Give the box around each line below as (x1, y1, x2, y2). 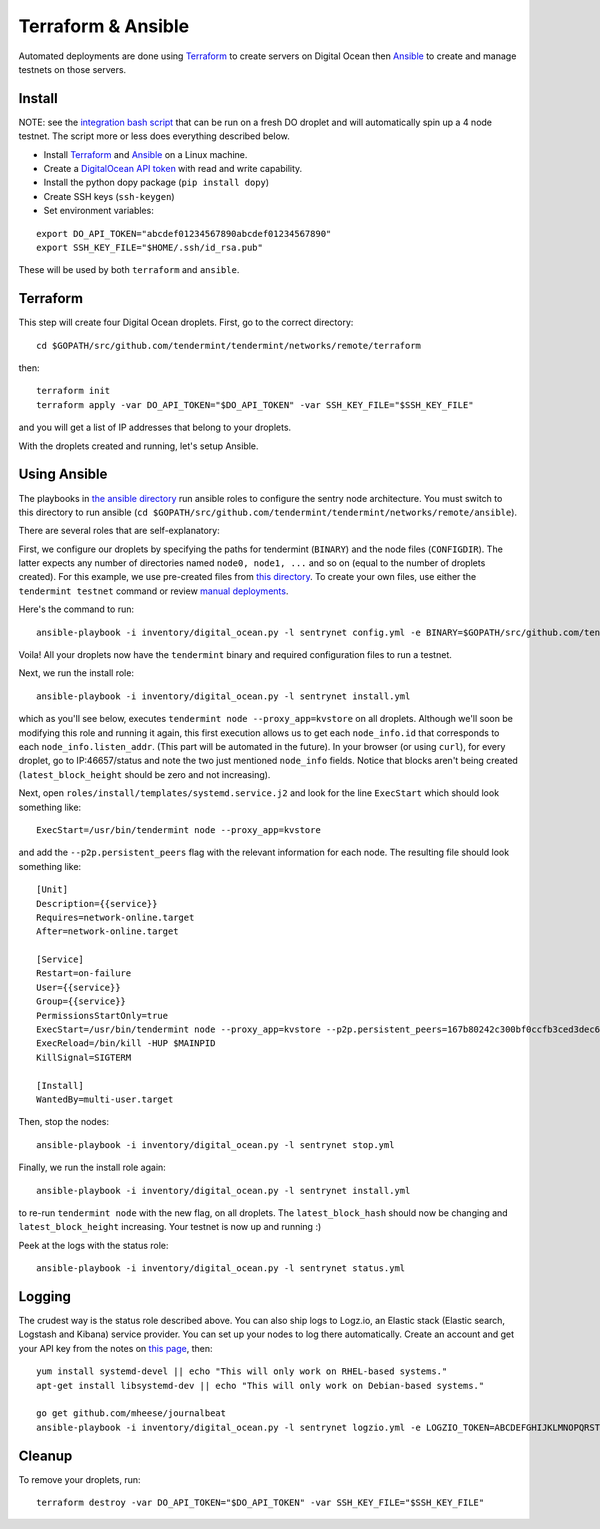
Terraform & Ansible (18, 15, 190, 37)
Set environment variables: (43, 205, 154, 217)
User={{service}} (36, 981, 121, 993)
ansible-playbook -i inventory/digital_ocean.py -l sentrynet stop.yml (36, 1139, 395, 1150)
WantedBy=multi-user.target (36, 1093, 174, 1105)
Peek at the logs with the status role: (18, 1239, 169, 1251)
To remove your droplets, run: (18, 1473, 141, 1485)
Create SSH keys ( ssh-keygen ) (43, 190, 175, 202)
